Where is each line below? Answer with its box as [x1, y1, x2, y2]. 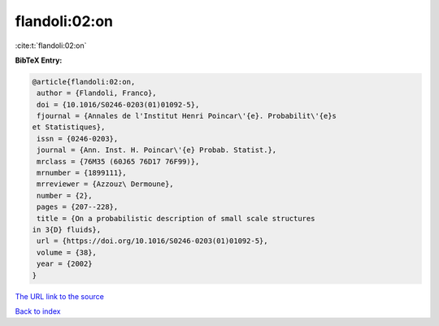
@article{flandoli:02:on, [32, 77, 136, 86]
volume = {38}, [37, 248, 98, 257]
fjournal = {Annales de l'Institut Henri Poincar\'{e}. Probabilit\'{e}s [37, 111, 337, 121]
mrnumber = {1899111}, [37, 168, 128, 178]
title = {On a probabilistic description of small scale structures [37, 214, 315, 223]
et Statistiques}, [32, 123, 106, 132]
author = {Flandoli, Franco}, [37, 89, 158, 98]
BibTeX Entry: [15, 55, 63, 65]
